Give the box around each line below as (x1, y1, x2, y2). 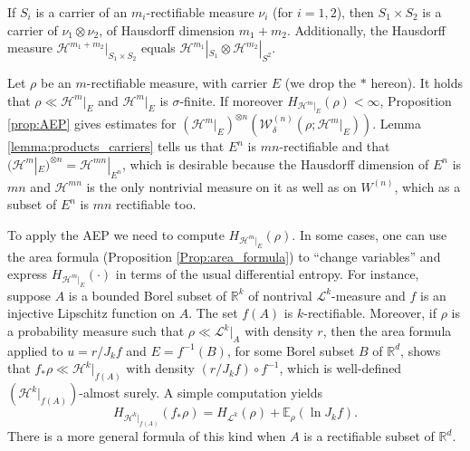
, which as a (394, 177, 461, 196)
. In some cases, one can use (292, 225, 447, 244)
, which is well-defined (279, 359, 402, 378)
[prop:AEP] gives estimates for (7, 114, 177, 133)
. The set (188, 303, 238, 322)
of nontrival (248, 285, 312, 304)
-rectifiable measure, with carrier (86, 72, 268, 91)
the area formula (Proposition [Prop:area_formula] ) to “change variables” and (7, 246, 441, 265)
